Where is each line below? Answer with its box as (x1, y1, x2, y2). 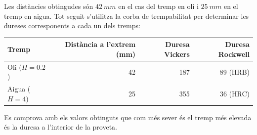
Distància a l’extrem (65, 39, 136, 49)
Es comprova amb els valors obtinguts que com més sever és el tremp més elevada (4, 112, 252, 122)
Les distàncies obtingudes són (4, 1, 93, 11)
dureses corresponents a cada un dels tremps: (4, 20, 140, 31)
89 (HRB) (219, 66, 250, 77)
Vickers (164, 48, 190, 59)
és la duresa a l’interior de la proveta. (4, 122, 117, 132)
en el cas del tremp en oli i (118, 1, 199, 11)
